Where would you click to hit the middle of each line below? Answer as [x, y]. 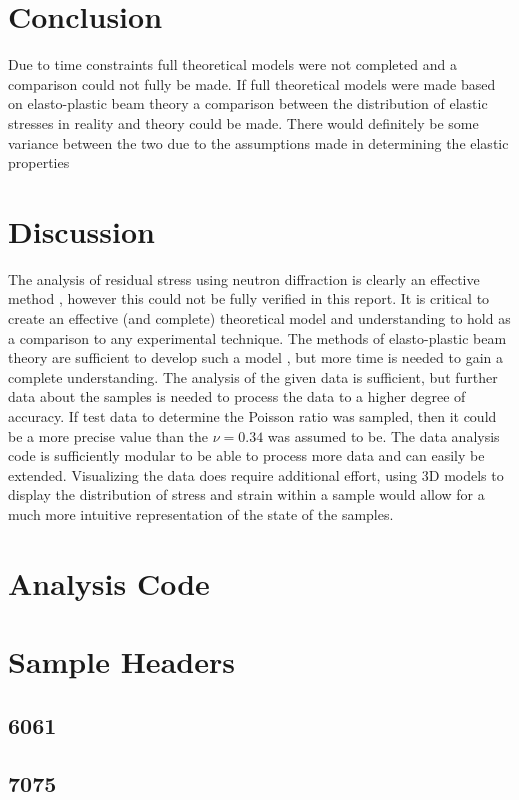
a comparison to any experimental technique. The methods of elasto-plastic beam [257, 337]
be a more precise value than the [108, 435]
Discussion [81, 230]
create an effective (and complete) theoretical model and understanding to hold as [259, 318]
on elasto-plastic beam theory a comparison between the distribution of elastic [248, 103]
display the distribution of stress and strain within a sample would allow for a [246, 494]
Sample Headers [121, 661]
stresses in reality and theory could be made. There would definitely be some [243, 122]
